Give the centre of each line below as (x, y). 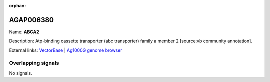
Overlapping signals (34, 63)
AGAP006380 (32, 20)
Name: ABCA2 (24, 32)
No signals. (21, 73)
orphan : (18, 6)
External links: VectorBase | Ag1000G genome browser (66, 50)
